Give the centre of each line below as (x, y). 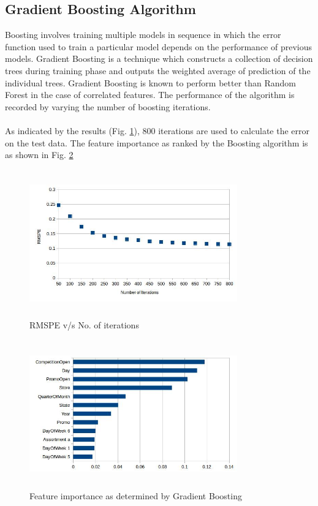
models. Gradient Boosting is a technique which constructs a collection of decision (159, 59)
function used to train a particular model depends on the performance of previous (159, 46)
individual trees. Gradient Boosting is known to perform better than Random (151, 82)
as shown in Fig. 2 (39, 155)
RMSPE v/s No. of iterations (84, 325)
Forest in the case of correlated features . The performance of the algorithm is (150, 95)
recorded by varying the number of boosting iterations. (108, 106)
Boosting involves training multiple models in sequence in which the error (143, 35)
